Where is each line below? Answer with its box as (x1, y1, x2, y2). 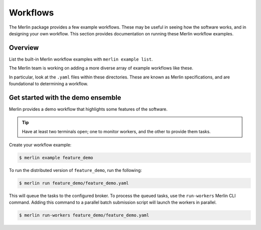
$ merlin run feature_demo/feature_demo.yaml (19, 181, 129, 186)
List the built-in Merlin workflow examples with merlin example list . (9, 56, 153, 62)
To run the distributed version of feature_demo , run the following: (9, 168, 142, 173)
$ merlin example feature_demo (19, 155, 94, 161)
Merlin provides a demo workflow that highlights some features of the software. (9, 106, 168, 112)
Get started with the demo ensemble (9, 93, 121, 102)
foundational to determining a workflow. (9, 81, 88, 87)
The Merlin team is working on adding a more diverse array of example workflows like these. (9, 65, 193, 71)
